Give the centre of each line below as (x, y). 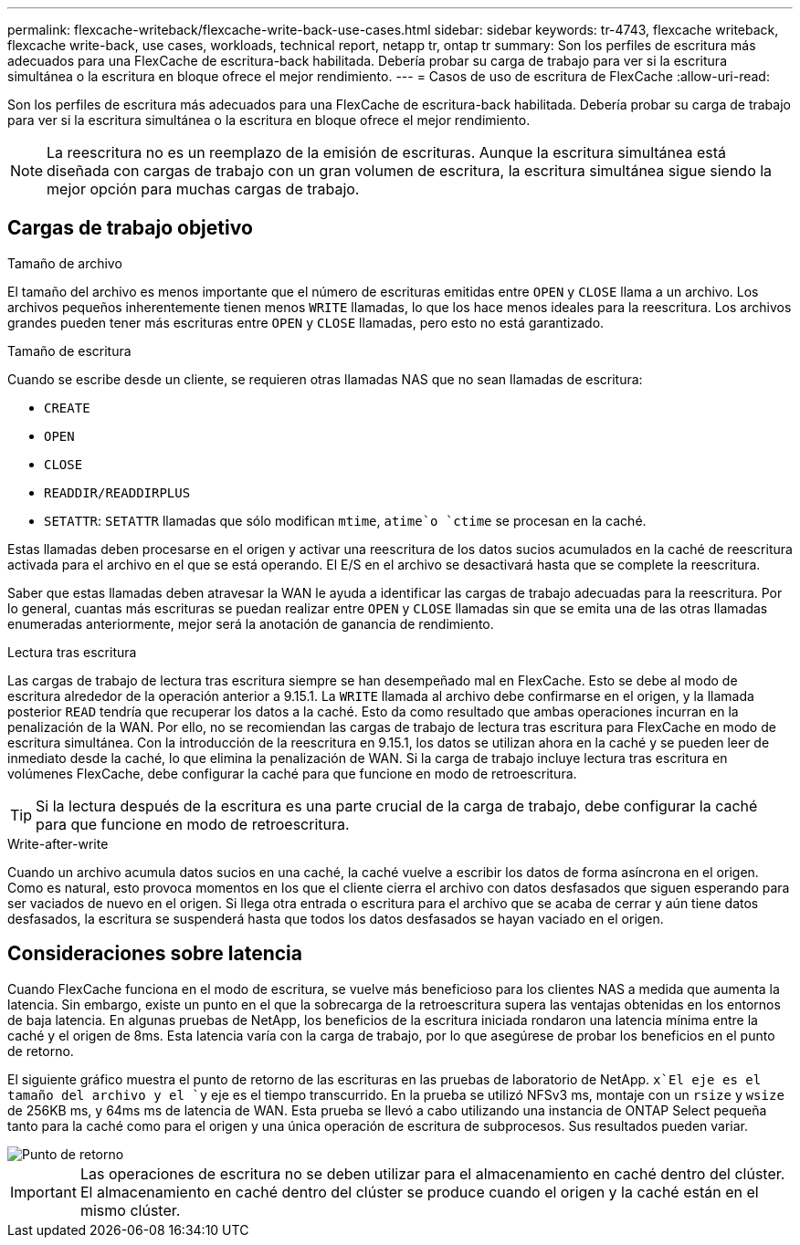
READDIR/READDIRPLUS (117, 492)
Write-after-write (58, 843)
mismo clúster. (130, 1210)
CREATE (67, 408)
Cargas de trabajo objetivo (130, 228)
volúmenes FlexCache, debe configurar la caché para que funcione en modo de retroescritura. (292, 773)
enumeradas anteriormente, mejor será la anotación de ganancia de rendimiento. (251, 623)
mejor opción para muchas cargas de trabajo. (203, 189)
